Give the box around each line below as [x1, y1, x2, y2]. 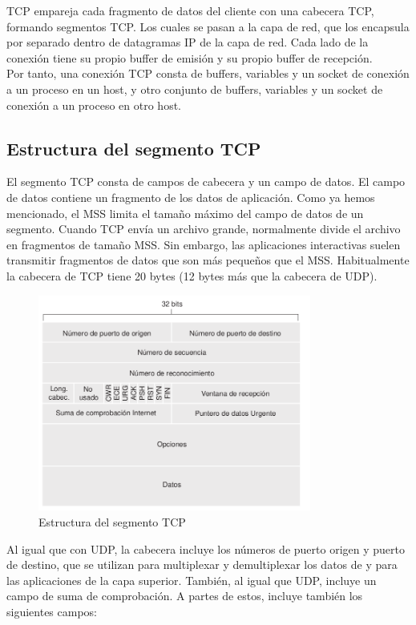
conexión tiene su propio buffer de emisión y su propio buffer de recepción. [6, 49, 373, 66]
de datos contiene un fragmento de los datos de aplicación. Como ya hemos [6, 188, 375, 205]
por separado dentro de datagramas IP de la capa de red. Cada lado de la [6, 34, 369, 50]
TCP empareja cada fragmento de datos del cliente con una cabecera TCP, [6, 2, 374, 18]
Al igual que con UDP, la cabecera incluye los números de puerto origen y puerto [6, 540, 405, 557]
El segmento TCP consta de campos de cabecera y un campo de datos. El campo [6, 173, 406, 190]
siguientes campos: [6, 603, 97, 619]
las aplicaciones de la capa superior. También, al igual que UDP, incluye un [6, 571, 377, 588]
